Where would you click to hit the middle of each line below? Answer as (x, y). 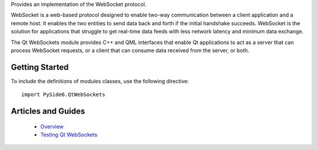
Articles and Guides (48, 111)
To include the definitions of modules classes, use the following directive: (100, 81)
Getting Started (40, 67)
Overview (52, 127)
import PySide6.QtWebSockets (63, 95)
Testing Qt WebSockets (69, 135)
